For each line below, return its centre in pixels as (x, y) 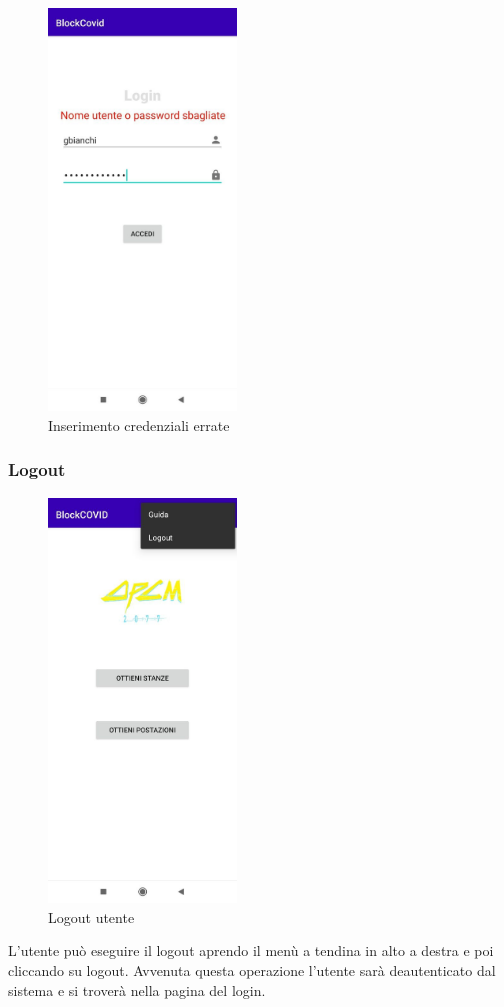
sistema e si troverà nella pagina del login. (137, 989)
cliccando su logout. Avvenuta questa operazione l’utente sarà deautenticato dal (252, 969)
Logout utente (91, 916)
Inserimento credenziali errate (139, 424)
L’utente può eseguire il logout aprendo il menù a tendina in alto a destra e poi (251, 950)
